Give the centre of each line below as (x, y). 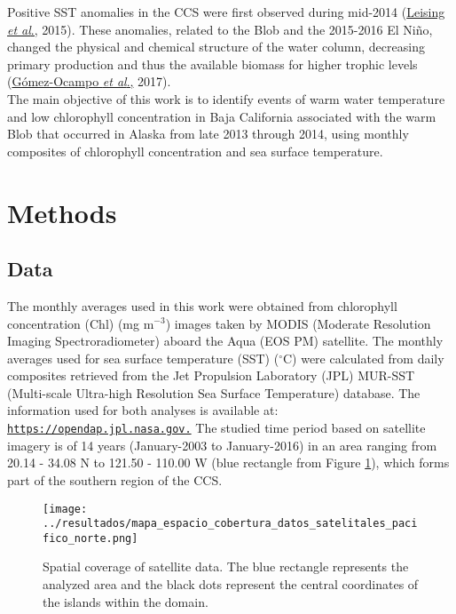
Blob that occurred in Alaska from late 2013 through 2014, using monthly (208, 134)
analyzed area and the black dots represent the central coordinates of (231, 584)
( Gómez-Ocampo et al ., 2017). (89, 81)
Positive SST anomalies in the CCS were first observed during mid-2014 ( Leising (226, 12)
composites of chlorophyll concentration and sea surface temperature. (195, 151)
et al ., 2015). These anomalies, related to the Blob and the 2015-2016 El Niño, (220, 29)
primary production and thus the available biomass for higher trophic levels (212, 64)
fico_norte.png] (90, 538)
